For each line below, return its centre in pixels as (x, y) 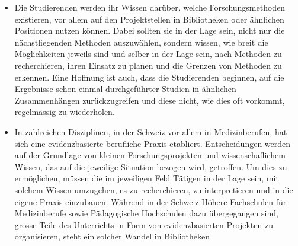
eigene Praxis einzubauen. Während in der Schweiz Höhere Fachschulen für (150, 201)
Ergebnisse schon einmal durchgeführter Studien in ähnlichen (125, 89)
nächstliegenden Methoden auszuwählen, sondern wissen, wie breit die (141, 42)
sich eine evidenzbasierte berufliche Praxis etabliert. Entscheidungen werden (153, 143)
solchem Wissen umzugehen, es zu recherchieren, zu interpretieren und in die (154, 189)
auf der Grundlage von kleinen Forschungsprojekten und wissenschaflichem (150, 155)
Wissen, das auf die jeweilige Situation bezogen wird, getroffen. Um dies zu (151, 166)
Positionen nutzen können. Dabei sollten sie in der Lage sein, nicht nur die (150, 31)
